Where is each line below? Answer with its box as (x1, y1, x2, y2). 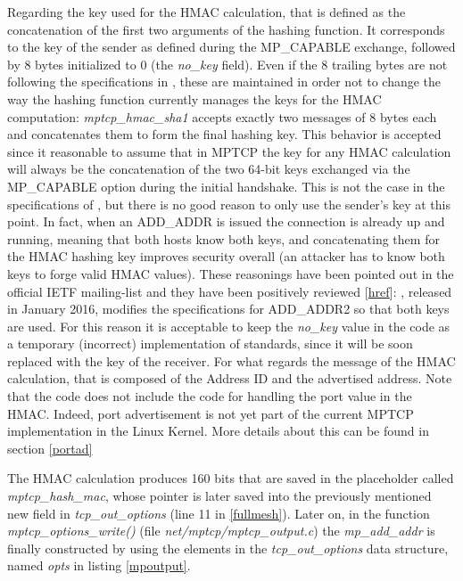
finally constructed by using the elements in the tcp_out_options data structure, (7, 538, 449, 557)
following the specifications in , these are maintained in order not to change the (7, 72, 442, 91)
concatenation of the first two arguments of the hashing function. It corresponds (7, 20, 445, 38)
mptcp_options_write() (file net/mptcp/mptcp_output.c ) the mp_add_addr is (7, 521, 435, 540)
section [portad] (7, 438, 93, 457)
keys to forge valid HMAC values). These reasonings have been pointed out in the (7, 264, 454, 282)
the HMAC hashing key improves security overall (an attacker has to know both (7, 247, 445, 266)
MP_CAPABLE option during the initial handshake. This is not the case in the (7, 176, 445, 195)
